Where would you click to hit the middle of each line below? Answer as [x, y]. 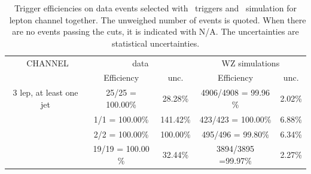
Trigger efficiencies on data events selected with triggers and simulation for [155, 8]
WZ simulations [251, 62]
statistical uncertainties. [155, 43]
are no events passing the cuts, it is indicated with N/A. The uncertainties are [155, 31]
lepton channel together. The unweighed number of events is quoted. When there [158, 19]
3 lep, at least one [45, 92]
